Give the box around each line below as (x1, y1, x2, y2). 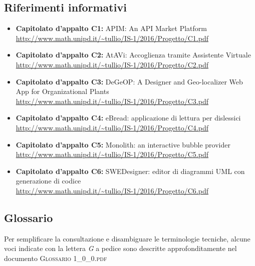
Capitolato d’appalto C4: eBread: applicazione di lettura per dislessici (16, 112, 241, 123)
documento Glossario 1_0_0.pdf (4, 252, 107, 263)
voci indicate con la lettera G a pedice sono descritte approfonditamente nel (4, 243, 237, 253)
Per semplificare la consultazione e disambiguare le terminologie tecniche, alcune (4, 233, 250, 243)
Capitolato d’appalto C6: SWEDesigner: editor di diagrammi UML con (16, 165, 245, 176)
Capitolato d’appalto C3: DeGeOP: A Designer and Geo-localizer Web (16, 76, 243, 86)
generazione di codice (16, 175, 81, 186)
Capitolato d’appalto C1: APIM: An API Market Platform (16, 23, 207, 33)
